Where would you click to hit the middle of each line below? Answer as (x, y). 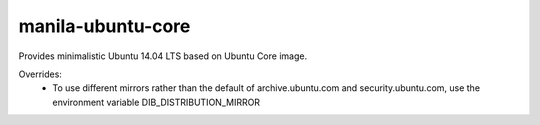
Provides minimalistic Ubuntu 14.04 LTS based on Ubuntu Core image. (163, 56)
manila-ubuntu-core (104, 26)
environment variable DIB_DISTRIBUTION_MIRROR (156, 102)
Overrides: (40, 74)
